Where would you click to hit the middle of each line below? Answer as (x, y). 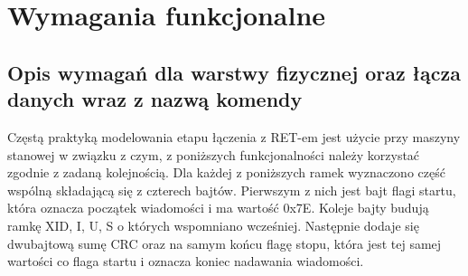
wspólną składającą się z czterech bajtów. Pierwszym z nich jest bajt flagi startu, (232, 190)
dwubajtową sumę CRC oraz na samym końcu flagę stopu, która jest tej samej (225, 243)
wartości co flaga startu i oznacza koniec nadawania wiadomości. (186, 261)
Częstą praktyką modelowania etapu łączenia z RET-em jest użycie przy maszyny (234, 136)
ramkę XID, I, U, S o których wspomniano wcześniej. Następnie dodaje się (213, 225)
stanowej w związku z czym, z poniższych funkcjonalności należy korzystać (214, 154)
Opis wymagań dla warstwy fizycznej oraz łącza (234, 72)
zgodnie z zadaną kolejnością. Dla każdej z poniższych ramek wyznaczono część (226, 172)
